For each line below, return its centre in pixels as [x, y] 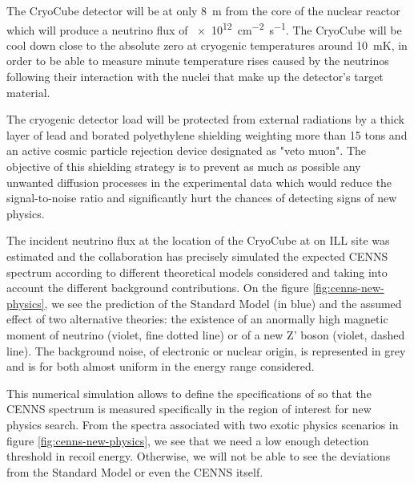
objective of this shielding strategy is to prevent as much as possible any [184, 166]
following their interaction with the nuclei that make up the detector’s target [195, 77]
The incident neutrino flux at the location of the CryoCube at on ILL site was [198, 240]
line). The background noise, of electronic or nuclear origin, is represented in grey [206, 350]
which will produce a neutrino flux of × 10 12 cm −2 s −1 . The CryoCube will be [204, 28]
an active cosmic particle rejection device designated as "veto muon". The [186, 150]
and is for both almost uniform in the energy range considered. [161, 366]
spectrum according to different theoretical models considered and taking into [197, 272]
